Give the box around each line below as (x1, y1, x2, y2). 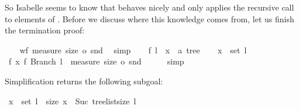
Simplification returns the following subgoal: (5, 74, 163, 87)
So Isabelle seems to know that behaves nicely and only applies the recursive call (5, 1, 294, 13)
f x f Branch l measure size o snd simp (8, 55, 184, 67)
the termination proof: (5, 24, 85, 36)
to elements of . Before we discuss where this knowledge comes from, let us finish (5, 12, 294, 25)
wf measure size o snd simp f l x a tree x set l (19, 43, 247, 56)
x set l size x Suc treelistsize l (8, 94, 136, 107)
